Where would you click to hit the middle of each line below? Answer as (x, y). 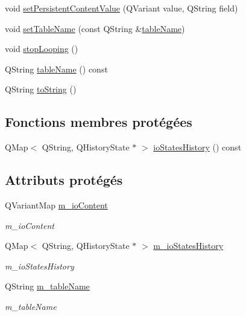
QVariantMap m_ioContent (56, 205)
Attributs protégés (64, 180)
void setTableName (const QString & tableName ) (95, 28)
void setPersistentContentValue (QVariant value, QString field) (121, 8)
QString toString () (41, 89)
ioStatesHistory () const (197, 147)
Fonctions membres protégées (99, 122)
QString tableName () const (56, 69)
